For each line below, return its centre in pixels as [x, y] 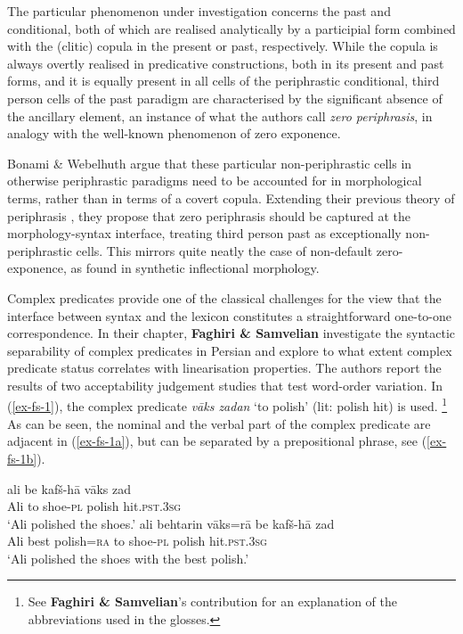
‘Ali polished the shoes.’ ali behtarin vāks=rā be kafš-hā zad [171, 523]
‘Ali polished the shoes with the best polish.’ [128, 558]
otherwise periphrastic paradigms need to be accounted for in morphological [215, 181]
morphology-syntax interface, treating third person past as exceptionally [204, 233]
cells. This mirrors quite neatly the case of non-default [224, 250]
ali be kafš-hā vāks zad [69, 488]
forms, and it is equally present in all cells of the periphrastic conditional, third [223, 81]
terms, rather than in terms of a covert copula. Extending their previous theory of [231, 198]
